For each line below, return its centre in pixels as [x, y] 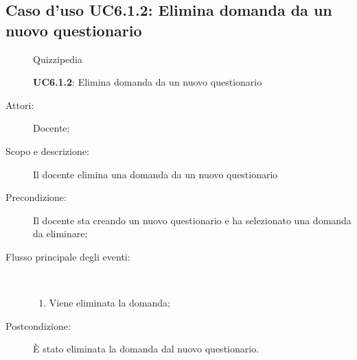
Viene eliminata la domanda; [110, 303]
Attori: [20, 105]
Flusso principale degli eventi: [68, 256]
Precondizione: [36, 197]
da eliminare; [60, 233]
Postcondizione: [38, 325]
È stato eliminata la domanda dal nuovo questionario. [146, 349]
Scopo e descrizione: [47, 151]
